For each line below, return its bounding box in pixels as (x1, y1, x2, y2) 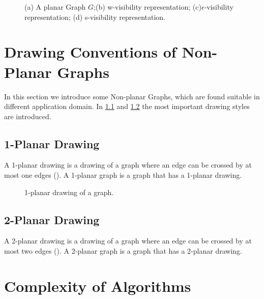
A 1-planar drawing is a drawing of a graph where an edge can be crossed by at (4, 159, 252, 170)
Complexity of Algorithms (4, 275, 191, 296)
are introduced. (4, 111, 51, 121)
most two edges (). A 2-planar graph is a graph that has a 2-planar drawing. (4, 246, 242, 256)
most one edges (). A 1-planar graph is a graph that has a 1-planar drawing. (4, 170, 242, 180)
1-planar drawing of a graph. (24, 186, 114, 197)
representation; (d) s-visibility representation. (24, 11, 165, 22)
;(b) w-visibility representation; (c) (94, 2, 201, 12)
